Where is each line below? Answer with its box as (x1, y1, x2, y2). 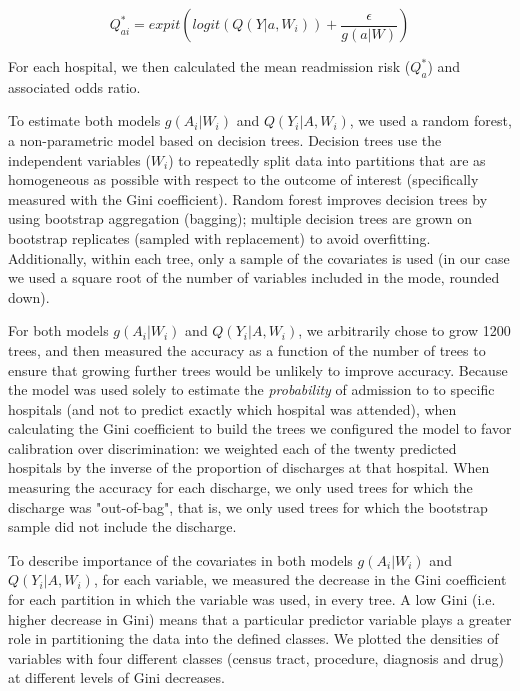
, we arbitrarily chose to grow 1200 (298, 320, 511, 341)
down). (8, 286, 50, 307)
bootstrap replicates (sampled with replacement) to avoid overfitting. (8, 227, 431, 248)
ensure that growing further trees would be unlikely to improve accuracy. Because (8, 359, 508, 380)
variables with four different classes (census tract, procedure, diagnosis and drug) (8, 647, 504, 668)
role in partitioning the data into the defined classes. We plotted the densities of (8, 628, 499, 649)
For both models (8, 320, 109, 341)
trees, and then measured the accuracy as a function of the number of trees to (8, 339, 486, 360)
